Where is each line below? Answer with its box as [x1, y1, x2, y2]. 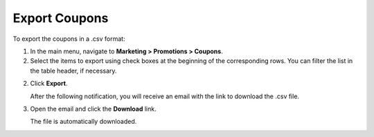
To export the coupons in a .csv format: [12, 35, 125, 43]
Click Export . [30, 80, 68, 88]
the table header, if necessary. [30, 66, 117, 75]
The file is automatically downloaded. [30, 118, 137, 126]
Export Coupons [12, 10, 109, 26]
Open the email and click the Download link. [30, 104, 157, 113]
